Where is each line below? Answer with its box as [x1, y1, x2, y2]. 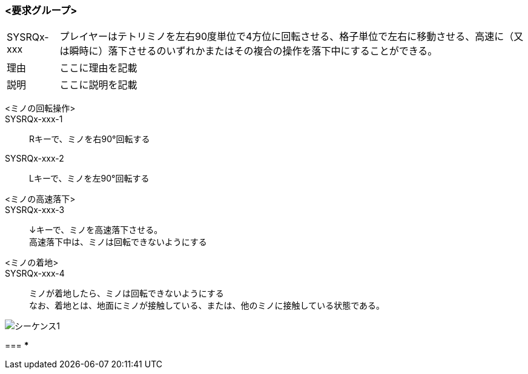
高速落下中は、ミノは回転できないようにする [29, 237, 207, 248]
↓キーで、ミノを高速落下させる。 [29, 225, 163, 235]
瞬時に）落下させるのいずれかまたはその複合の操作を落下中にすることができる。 [69, 45, 438, 57]
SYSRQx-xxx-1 [5, 114, 63, 125]
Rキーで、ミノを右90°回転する [29, 134, 150, 145]
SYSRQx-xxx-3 [5, 205, 65, 215]
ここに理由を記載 [59, 62, 137, 74]
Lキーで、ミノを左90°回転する [29, 173, 150, 184]
